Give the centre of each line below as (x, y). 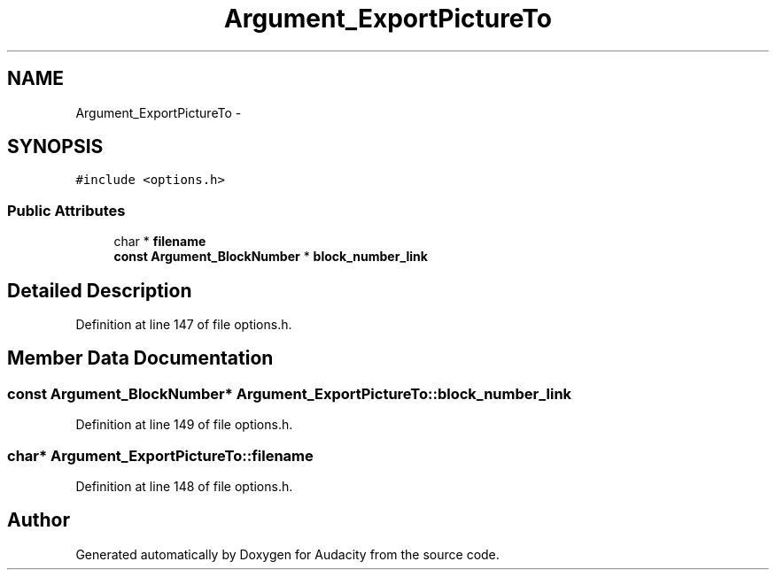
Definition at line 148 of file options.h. (184, 486)
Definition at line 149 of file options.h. (184, 425)
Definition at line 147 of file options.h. (184, 325)
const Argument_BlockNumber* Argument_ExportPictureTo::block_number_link (290, 393)
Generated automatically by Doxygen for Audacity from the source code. (287, 554)
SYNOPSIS (55, 147)
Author (39, 520)
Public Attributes (66, 210)
